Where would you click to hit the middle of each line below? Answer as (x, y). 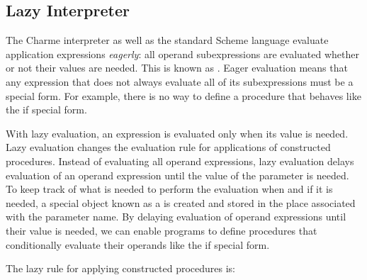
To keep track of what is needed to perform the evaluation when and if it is (169, 189)
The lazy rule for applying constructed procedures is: (121, 268)
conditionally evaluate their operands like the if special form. (138, 244)
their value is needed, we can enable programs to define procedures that (162, 230)
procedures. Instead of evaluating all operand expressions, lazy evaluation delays (180, 161)
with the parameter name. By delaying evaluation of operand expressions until (176, 217)
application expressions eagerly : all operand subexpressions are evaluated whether (182, 54)
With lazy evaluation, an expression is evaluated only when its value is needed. (177, 133)
